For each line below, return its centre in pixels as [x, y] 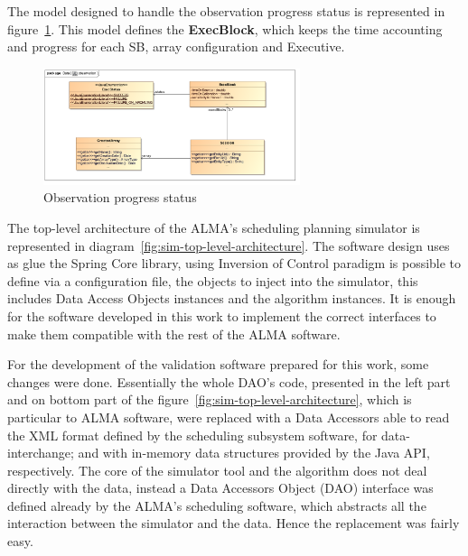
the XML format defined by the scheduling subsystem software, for [192, 435]
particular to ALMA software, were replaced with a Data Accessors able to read [229, 417]
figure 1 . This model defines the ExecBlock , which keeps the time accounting [225, 28]
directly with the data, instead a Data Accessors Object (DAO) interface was [220, 488]
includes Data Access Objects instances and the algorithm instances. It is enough [232, 298]
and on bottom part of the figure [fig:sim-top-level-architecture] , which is [210, 399]
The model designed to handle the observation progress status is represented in [226, 11]
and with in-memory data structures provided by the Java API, [254, 453]
